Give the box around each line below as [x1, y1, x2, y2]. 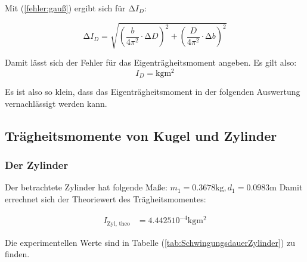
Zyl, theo [107, 220, 130, 227]
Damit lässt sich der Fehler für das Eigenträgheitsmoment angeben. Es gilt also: [5, 56, 297, 69]
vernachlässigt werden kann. [5, 97, 107, 109]
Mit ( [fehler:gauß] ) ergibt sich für [5, 2, 126, 14]
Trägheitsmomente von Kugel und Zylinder [5, 126, 277, 144]
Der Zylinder [5, 158, 69, 172]
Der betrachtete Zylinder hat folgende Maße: [5, 181, 168, 193]
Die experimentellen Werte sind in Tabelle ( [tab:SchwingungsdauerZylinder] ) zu [5, 236, 296, 248]
